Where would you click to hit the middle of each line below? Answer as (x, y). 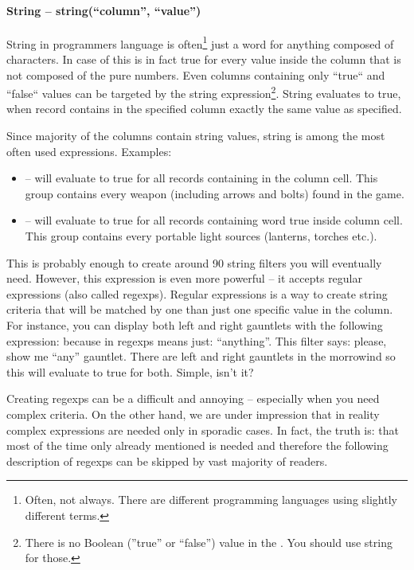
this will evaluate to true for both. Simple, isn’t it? (130, 371)
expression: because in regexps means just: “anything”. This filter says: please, (197, 340)
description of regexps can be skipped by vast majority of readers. (167, 461)
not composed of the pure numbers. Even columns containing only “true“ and (196, 74)
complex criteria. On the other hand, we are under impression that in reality (193, 414)
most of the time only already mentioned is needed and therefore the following (197, 445)
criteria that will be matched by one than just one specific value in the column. (200, 309)
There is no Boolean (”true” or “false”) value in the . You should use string (209, 542)
